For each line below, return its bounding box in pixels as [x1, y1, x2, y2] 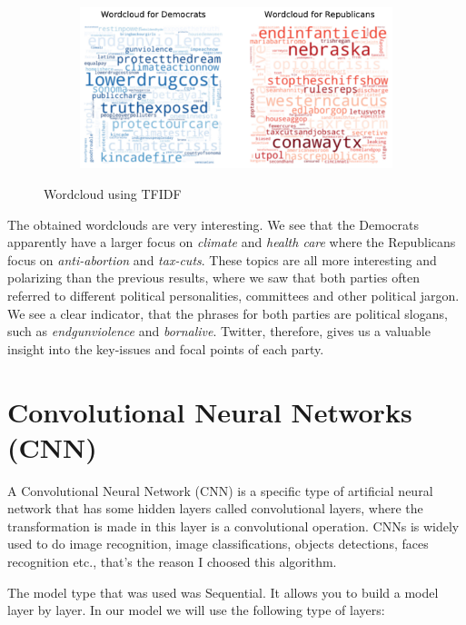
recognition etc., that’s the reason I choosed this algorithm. [7, 552, 337, 570]
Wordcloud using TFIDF [44, 184, 182, 203]
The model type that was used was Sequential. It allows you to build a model [7, 582, 439, 601]
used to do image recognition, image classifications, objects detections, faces [7, 534, 429, 553]
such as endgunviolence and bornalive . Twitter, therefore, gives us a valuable [7, 322, 431, 341]
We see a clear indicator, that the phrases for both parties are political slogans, [7, 303, 448, 322]
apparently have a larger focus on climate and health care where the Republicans [7, 233, 456, 252]
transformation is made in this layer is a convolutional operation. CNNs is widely [7, 516, 460, 535]
